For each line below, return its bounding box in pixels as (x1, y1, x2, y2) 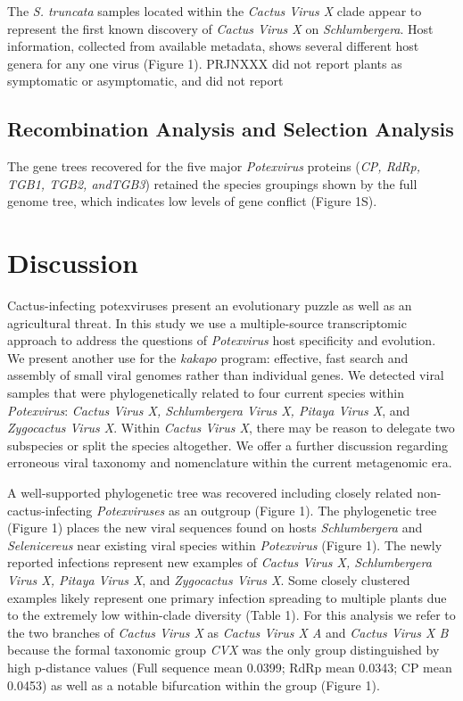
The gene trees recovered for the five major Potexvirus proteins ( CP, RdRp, (7, 157, 420, 176)
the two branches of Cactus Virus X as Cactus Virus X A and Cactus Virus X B (7, 623, 449, 641)
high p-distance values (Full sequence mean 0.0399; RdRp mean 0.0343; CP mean (7, 657, 452, 676)
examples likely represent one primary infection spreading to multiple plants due (7, 588, 447, 606)
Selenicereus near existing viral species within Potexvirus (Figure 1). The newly (7, 535, 442, 554)
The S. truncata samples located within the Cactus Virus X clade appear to (7, 2, 422, 20)
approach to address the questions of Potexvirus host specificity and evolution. (7, 331, 436, 350)
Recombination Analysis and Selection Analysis (7, 115, 454, 143)
